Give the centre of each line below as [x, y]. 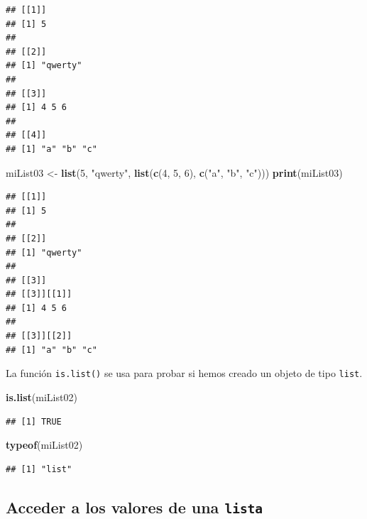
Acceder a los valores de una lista [135, 507]
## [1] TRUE [34, 421]
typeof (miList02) [44, 445]
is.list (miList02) [42, 397]
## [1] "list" [39, 469]
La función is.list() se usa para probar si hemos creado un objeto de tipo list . [184, 373]
